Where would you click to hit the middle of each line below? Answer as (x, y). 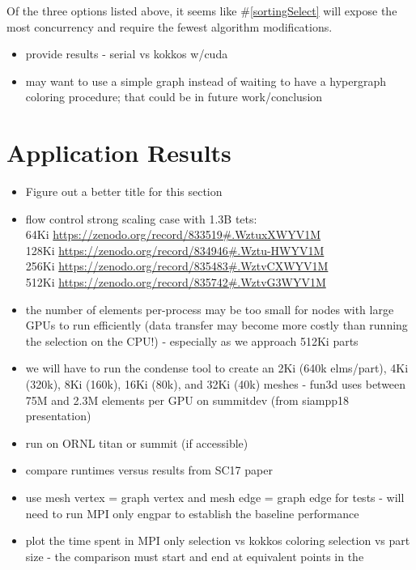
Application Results (119, 153)
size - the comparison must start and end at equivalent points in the (195, 556)
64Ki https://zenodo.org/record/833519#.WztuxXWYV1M (173, 234)
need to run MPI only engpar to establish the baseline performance (192, 513)
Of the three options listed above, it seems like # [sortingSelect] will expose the (202, 11)
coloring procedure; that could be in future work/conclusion (174, 97)
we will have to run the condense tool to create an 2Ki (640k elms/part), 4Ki (217, 368)
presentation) (58, 416)
